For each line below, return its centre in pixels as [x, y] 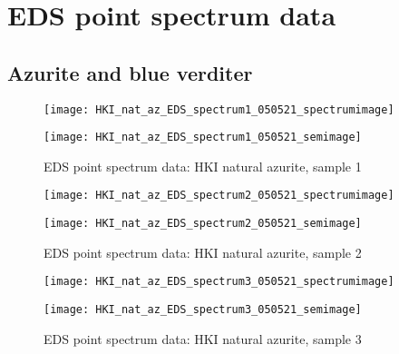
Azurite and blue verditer [130, 72]
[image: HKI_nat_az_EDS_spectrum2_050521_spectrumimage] [219, 196]
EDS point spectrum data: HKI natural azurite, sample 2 [203, 252]
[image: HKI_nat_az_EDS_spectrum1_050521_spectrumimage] [219, 109]
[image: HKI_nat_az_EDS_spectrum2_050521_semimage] [203, 224]
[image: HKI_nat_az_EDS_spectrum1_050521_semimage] [203, 138]
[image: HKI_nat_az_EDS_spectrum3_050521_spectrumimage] [219, 282]
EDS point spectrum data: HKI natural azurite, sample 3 [203, 338]
